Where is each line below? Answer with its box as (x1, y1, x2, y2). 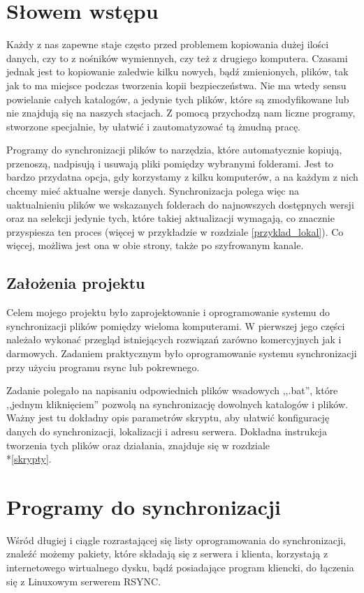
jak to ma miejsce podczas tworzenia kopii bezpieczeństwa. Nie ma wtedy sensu (6, 77, 347, 92)
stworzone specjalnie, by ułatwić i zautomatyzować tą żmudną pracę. (6, 119, 300, 133)
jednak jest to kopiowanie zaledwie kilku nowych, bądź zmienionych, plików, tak (6, 64, 349, 79)
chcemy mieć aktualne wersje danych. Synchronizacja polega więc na (6, 183, 299, 198)
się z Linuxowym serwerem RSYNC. (6, 573, 161, 588)
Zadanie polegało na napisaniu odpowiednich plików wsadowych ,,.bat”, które (6, 383, 338, 398)
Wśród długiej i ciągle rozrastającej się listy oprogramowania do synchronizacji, (6, 532, 346, 547)
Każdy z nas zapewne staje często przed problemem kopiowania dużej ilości (6, 37, 329, 52)
